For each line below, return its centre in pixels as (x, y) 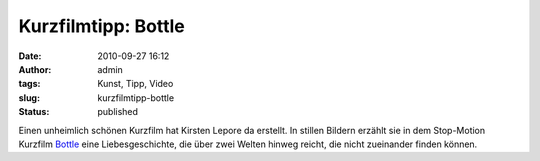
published (118, 112)
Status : (34, 112)
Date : (30, 56)
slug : (29, 97)
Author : (35, 69)
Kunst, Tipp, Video (135, 84)
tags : (29, 84)
